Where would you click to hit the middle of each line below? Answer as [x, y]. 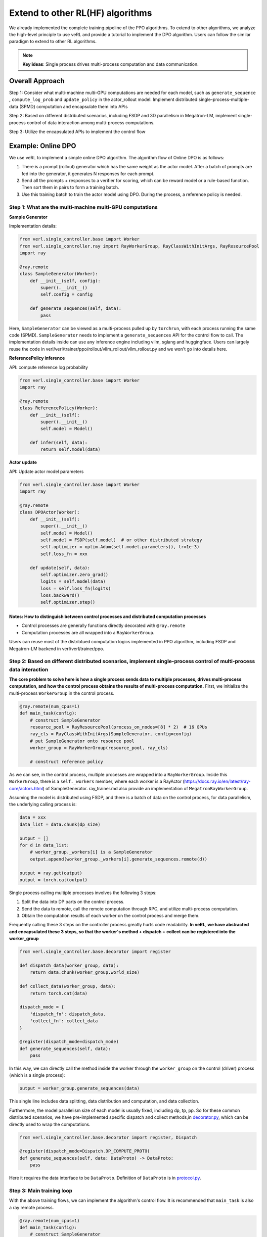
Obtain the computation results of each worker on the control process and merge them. [111, 916]
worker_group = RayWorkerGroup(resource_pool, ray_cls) [99, 748]
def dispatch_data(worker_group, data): [69, 965]
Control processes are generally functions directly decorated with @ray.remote [103, 625]
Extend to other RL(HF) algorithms [81, 13]
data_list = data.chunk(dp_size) [60, 824]
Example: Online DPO [43, 146]
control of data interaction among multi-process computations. [91, 122]
